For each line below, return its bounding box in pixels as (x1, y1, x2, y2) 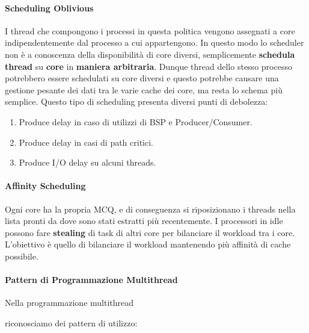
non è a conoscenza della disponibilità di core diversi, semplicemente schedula (5, 48, 295, 60)
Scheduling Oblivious (5, 1, 94, 14)
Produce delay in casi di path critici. (19, 135, 153, 148)
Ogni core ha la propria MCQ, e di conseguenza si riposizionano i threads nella (5, 202, 296, 215)
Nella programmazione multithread (5, 296, 134, 309)
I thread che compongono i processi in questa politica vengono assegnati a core (5, 24, 295, 37)
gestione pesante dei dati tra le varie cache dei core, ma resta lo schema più (5, 83, 283, 96)
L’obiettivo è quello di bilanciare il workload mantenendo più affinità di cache (5, 238, 291, 251)
